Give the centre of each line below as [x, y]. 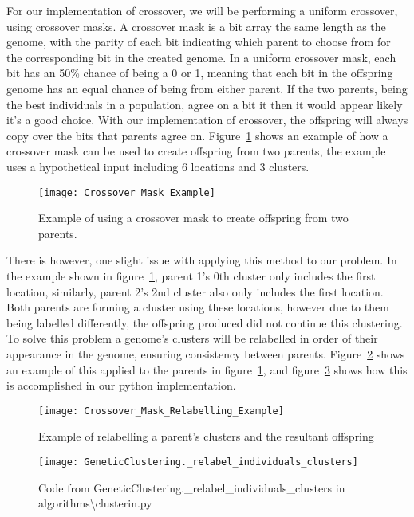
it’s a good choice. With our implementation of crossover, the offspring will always [207, 120]
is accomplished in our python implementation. [121, 385]
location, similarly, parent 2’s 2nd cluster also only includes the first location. [195, 291]
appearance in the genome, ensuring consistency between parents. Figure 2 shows [206, 353]
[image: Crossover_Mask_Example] [127, 192]
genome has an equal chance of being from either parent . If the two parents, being [207, 88]
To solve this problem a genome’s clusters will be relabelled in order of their [192, 338]
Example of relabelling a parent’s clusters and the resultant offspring [206, 436]
